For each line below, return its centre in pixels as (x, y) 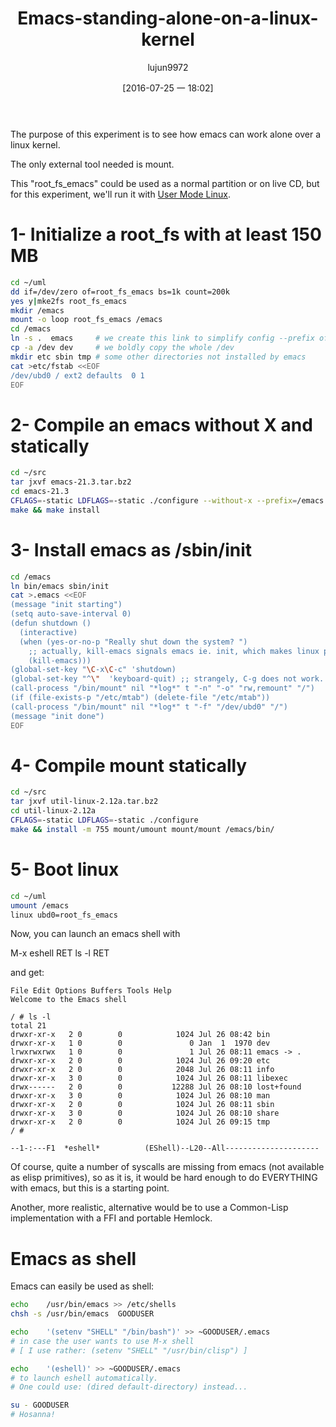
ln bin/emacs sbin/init (60, 586)
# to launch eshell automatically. (84, 1378)
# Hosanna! (33, 1415)
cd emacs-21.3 (40, 492)
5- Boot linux (65, 869)
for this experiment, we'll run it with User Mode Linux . (121, 194)
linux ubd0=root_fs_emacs (64, 915)
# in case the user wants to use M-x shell (102, 1341)
